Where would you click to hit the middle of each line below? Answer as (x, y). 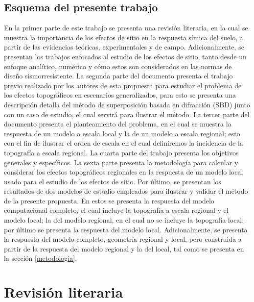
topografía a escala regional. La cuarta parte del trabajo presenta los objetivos (121, 152)
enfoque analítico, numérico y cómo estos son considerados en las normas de (118, 66)
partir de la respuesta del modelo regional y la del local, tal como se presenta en (124, 248)
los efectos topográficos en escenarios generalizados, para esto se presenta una (120, 95)
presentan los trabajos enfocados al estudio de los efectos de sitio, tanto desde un (125, 56)
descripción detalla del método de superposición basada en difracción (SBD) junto (127, 104)
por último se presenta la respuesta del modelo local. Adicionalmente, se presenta (126, 229)
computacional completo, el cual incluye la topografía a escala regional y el (116, 210)
